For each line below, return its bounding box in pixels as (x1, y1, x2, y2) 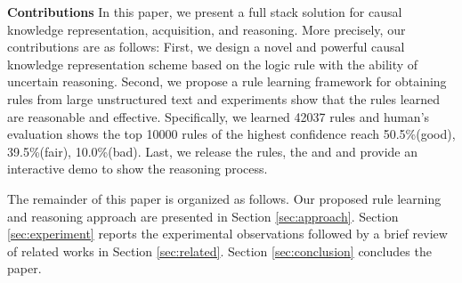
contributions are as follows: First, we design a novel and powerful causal (7, 37, 405, 56)
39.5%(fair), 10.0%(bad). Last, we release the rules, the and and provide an (7, 141, 418, 160)
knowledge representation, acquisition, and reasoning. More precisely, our (7, 20, 406, 38)
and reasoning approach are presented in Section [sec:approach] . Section (7, 206, 399, 225)
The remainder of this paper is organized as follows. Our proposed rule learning (7, 189, 442, 207)
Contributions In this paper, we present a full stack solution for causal (7, 3, 402, 20)
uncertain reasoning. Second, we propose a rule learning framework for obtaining (7, 72, 447, 91)
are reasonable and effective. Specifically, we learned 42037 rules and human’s (7, 107, 430, 125)
